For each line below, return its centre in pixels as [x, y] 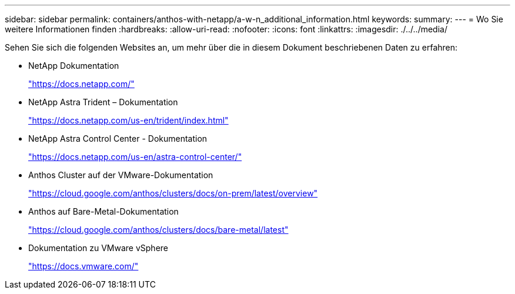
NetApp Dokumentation [74, 66]
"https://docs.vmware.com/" [83, 266]
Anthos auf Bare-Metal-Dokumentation [103, 211]
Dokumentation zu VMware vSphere [98, 248]
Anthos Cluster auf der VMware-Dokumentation [121, 175]
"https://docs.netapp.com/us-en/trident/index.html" [128, 120]
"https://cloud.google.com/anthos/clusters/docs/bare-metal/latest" [158, 230]
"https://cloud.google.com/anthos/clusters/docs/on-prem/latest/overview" [173, 193]
